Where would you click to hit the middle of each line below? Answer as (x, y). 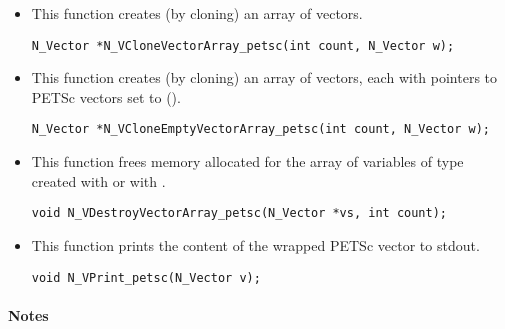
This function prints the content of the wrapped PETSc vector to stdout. (255, 244)
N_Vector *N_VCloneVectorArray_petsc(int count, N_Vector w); (243, 45)
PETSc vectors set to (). (106, 96)
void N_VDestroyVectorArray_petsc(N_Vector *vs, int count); (239, 213)
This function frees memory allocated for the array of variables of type (247, 161)
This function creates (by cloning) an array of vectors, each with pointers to (264, 77)
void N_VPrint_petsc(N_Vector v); (146, 277)
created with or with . (98, 180)
